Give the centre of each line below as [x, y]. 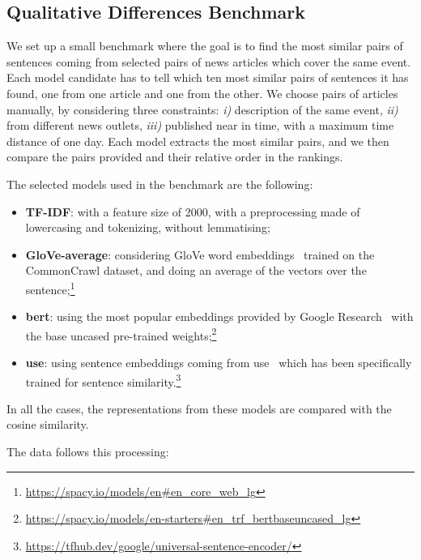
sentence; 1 [50, 288]
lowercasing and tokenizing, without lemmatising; [148, 227]
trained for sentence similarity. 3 [103, 380]
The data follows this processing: [88, 452]
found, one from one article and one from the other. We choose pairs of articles [202, 93]
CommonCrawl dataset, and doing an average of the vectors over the [196, 270]
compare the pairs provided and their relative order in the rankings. [175, 157]
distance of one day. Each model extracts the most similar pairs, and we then [198, 141]
